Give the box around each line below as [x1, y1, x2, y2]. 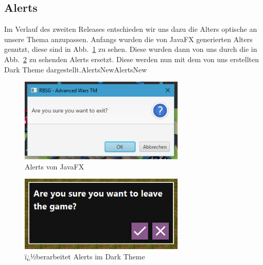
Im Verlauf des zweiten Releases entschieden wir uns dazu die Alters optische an [4, 24, 257, 34]
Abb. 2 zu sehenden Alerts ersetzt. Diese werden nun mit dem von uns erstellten [4, 53, 259, 64]
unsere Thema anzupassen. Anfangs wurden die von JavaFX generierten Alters [4, 33, 253, 44]
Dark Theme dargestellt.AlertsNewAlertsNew [4, 64, 147, 74]
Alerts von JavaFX [25, 161, 84, 172]
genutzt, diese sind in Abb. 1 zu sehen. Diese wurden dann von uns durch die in [4, 44, 257, 54]
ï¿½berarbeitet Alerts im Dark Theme [25, 251, 145, 261]
